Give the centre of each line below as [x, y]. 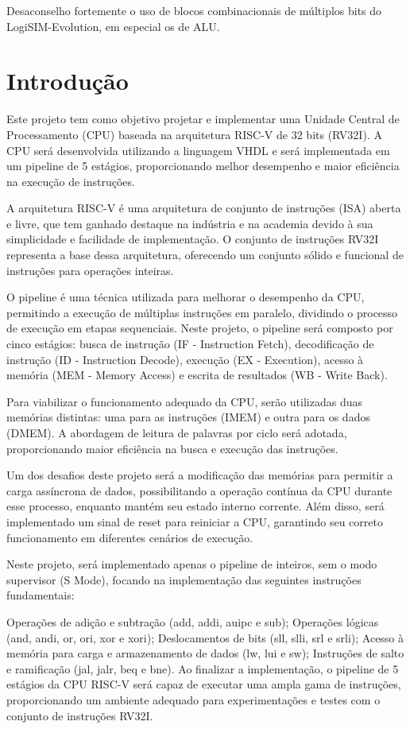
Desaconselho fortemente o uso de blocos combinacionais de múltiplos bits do [194, 10]
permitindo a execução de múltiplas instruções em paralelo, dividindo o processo [202, 312]
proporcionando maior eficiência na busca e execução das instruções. [172, 448]
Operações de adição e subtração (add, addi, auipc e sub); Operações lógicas [193, 621]
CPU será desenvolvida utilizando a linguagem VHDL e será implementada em [198, 150]
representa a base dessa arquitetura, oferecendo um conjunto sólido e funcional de [205, 255]
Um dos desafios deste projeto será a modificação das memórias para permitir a [200, 475]
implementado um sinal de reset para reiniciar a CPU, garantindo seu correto [195, 521]
